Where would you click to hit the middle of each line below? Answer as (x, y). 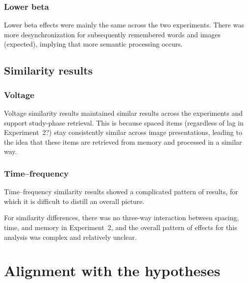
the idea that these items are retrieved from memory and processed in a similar (123, 141)
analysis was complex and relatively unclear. (70, 237)
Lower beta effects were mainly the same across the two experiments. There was (124, 25)
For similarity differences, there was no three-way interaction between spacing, (122, 218)
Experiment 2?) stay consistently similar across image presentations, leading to (123, 132)
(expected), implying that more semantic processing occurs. (93, 44)
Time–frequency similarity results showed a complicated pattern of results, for (121, 192)
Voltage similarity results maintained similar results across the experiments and (124, 113)
